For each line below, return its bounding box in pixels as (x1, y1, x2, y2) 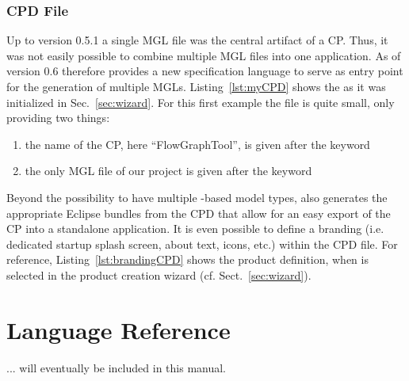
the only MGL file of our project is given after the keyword (25, 162, 312, 179)
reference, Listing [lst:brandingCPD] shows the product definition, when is (6, 251, 369, 268)
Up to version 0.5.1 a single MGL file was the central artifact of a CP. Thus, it (6, 32, 388, 48)
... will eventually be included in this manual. (6, 359, 227, 375)
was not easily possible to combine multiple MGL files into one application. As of (6, 47, 401, 63)
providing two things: (6, 109, 110, 126)
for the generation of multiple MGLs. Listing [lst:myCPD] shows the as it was (6, 78, 386, 94)
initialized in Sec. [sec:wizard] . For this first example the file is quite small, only (6, 93, 395, 110)
